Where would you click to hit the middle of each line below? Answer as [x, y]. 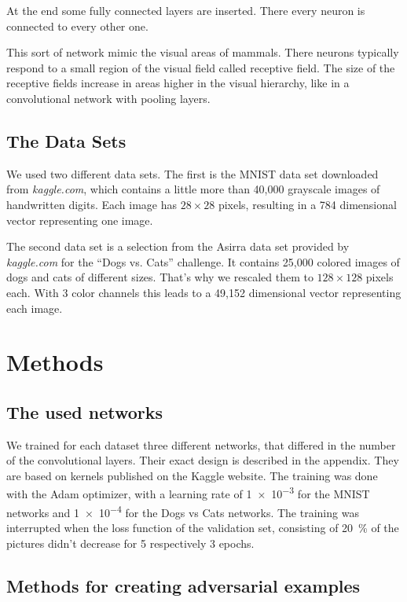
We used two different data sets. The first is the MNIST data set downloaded [192, 173]
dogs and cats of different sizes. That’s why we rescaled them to [160, 277]
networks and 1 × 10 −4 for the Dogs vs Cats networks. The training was [183, 511]
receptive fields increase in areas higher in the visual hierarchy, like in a [178, 83]
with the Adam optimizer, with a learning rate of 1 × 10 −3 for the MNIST [188, 493]
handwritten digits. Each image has [92, 204]
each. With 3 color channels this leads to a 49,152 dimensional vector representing [204, 292]
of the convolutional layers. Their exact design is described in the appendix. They [203, 460]
